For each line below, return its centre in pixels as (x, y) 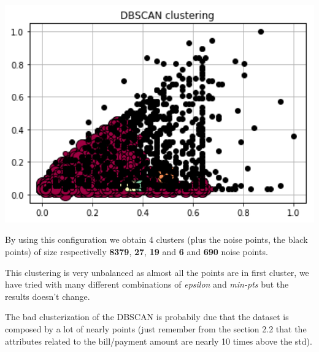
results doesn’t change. (48, 296)
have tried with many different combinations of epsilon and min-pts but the (147, 284)
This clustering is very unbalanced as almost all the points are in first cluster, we (157, 272)
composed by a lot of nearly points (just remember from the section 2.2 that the (156, 328)
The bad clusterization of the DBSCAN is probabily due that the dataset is (147, 317)
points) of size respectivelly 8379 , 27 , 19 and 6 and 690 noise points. (136, 251)
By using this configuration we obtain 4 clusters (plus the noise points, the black (156, 239)
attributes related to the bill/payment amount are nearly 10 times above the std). (159, 341)
